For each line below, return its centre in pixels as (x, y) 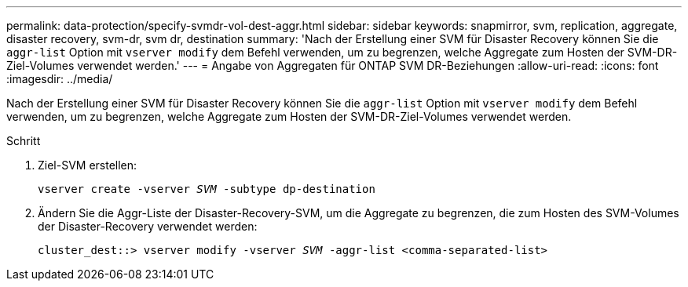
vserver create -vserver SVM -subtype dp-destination (207, 189)
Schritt (24, 141)
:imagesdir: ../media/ (60, 79)
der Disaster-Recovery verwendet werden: (148, 226)
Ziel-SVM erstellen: (88, 165)
